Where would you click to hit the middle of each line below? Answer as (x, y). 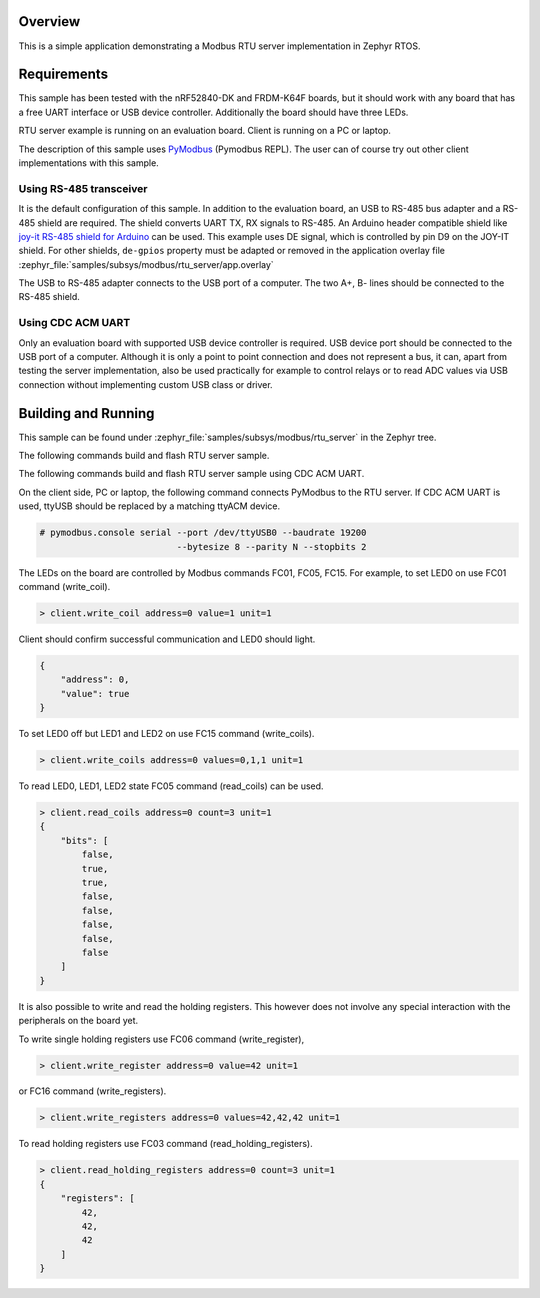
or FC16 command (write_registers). (92, 1091)
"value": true (95, 693)
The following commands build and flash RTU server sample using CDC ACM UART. (191, 474)
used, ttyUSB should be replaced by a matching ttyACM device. (149, 506)
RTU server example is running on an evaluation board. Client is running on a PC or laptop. (205, 131)
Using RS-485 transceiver (83, 188)
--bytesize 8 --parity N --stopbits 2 (271, 546)
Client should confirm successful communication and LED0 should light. (167, 639)
